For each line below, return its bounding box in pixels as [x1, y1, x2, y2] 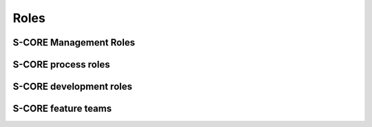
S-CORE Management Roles [12, 37, 136, 48]
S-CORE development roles [12, 81, 132, 92]
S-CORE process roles [12, 59, 110, 70]
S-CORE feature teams [12, 103, 112, 115]
